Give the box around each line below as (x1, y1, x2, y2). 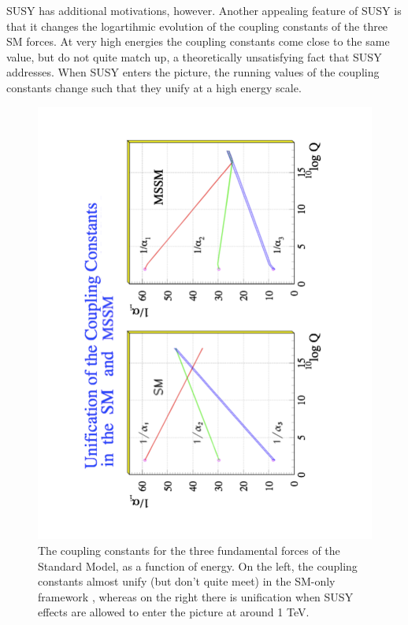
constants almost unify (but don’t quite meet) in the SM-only (38, 573, 336, 590)
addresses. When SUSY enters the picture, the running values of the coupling (6, 64, 380, 80)
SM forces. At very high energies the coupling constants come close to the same (6, 33, 390, 50)
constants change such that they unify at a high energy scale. (6, 79, 302, 95)
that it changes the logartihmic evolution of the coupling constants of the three (6, 17, 388, 34)
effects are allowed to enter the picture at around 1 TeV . (38, 604, 310, 620)
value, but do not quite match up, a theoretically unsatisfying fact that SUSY (6, 48, 382, 65)
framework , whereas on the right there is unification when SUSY (38, 588, 354, 605)
